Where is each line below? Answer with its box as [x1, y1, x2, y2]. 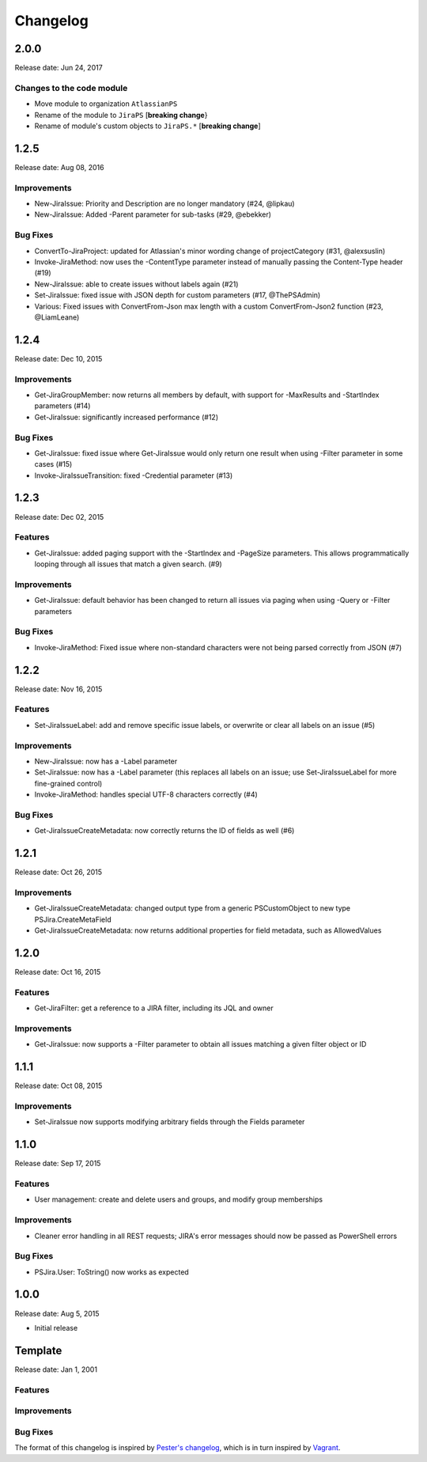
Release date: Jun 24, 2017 [14, 63, 103, 73]
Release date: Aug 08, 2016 [14, 162, 104, 172]
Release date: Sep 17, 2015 [14, 1159, 101, 1168]
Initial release [34, 1323, 78, 1332]
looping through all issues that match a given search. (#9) [34, 559, 223, 569]
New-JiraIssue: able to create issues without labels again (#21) [34, 279, 239, 289]
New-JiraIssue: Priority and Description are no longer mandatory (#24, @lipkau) [34, 199, 296, 209]
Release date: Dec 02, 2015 [14, 512, 104, 521]
